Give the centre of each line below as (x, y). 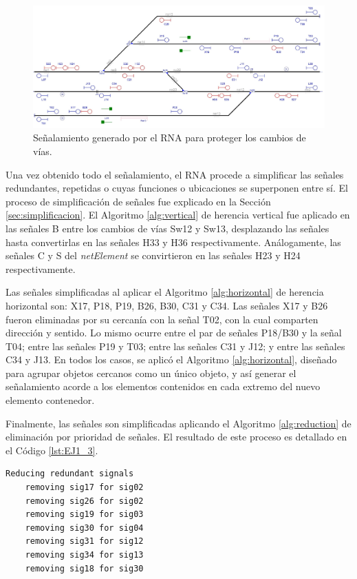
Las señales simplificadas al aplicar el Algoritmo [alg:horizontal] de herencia (165, 292)
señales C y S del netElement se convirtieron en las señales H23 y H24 (153, 255)
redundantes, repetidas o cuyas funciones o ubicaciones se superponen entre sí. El (177, 188)
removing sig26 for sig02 (84, 501)
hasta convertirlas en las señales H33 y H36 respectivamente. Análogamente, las (173, 242)
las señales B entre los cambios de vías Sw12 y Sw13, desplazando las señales (167, 228)
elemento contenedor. (50, 400)
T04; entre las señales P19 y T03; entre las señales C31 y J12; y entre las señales (175, 346)
